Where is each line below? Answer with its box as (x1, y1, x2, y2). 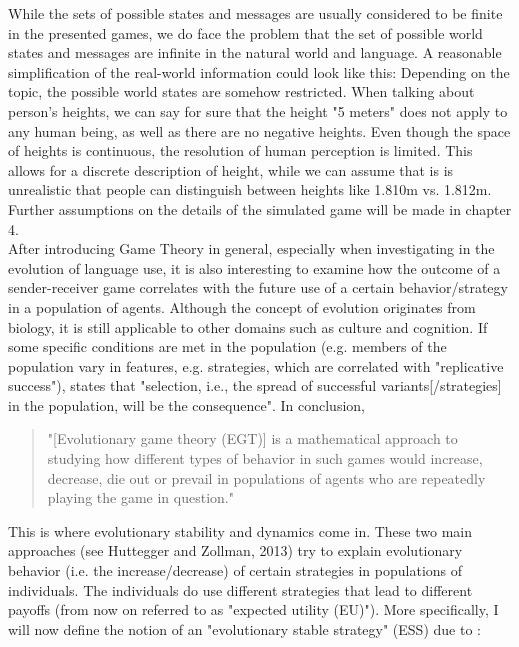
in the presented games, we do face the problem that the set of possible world (8, 22, 483, 43)
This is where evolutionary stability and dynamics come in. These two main (8, 520, 472, 541)
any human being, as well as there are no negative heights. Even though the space (8, 120, 511, 141)
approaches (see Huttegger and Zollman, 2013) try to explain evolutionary (8, 540, 463, 561)
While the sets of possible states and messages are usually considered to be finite (8, 3, 503, 23)
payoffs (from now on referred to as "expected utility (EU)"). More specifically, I (8, 599, 499, 620)
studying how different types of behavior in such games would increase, (47, 448, 483, 469)
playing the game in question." (47, 487, 234, 508)
